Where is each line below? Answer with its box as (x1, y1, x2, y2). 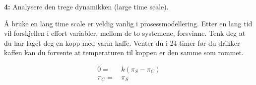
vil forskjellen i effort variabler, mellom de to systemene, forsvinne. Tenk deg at (4, 28, 246, 38)
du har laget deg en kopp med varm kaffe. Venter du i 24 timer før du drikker (4, 37, 240, 48)
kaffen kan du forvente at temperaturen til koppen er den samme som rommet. (4, 47, 244, 58)
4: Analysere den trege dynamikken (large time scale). (4, 1, 169, 11)
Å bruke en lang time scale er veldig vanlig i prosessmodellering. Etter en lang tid (4, 18, 253, 28)
